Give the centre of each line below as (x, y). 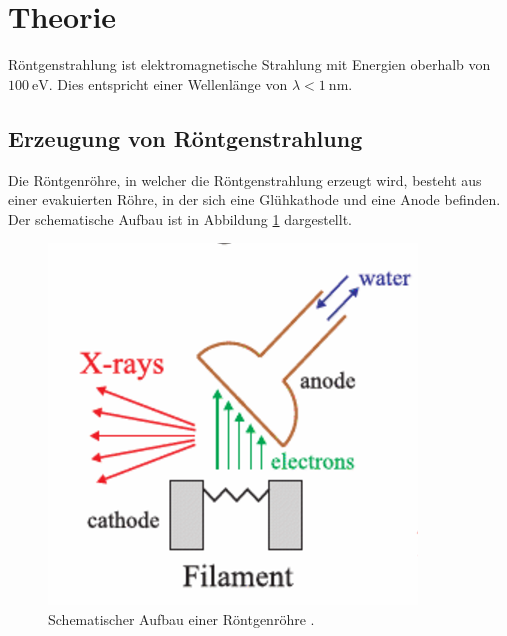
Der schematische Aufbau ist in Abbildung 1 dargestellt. (180, 218)
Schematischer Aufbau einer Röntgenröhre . (181, 618)
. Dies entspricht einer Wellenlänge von (168, 83)
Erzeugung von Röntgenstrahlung (185, 137)
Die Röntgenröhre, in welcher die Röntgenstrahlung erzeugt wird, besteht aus (245, 179)
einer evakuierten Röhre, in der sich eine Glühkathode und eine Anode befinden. (254, 199)
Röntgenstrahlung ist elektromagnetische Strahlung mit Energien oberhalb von (249, 64)
